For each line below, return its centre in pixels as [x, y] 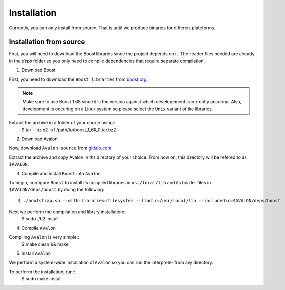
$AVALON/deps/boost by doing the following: [57, 190]
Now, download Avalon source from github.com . [61, 148]
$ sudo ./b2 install [40, 219]
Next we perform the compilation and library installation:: [67, 212]
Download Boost [39, 70]
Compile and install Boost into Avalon [61, 173]
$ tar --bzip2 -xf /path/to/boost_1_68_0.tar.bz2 [69, 130]
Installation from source [47, 42]
